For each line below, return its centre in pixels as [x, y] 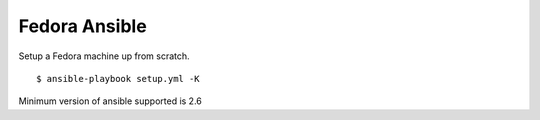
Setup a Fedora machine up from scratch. [104, 56]
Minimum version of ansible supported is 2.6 [110, 101]
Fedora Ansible [82, 26]
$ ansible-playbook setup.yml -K [118, 78]
